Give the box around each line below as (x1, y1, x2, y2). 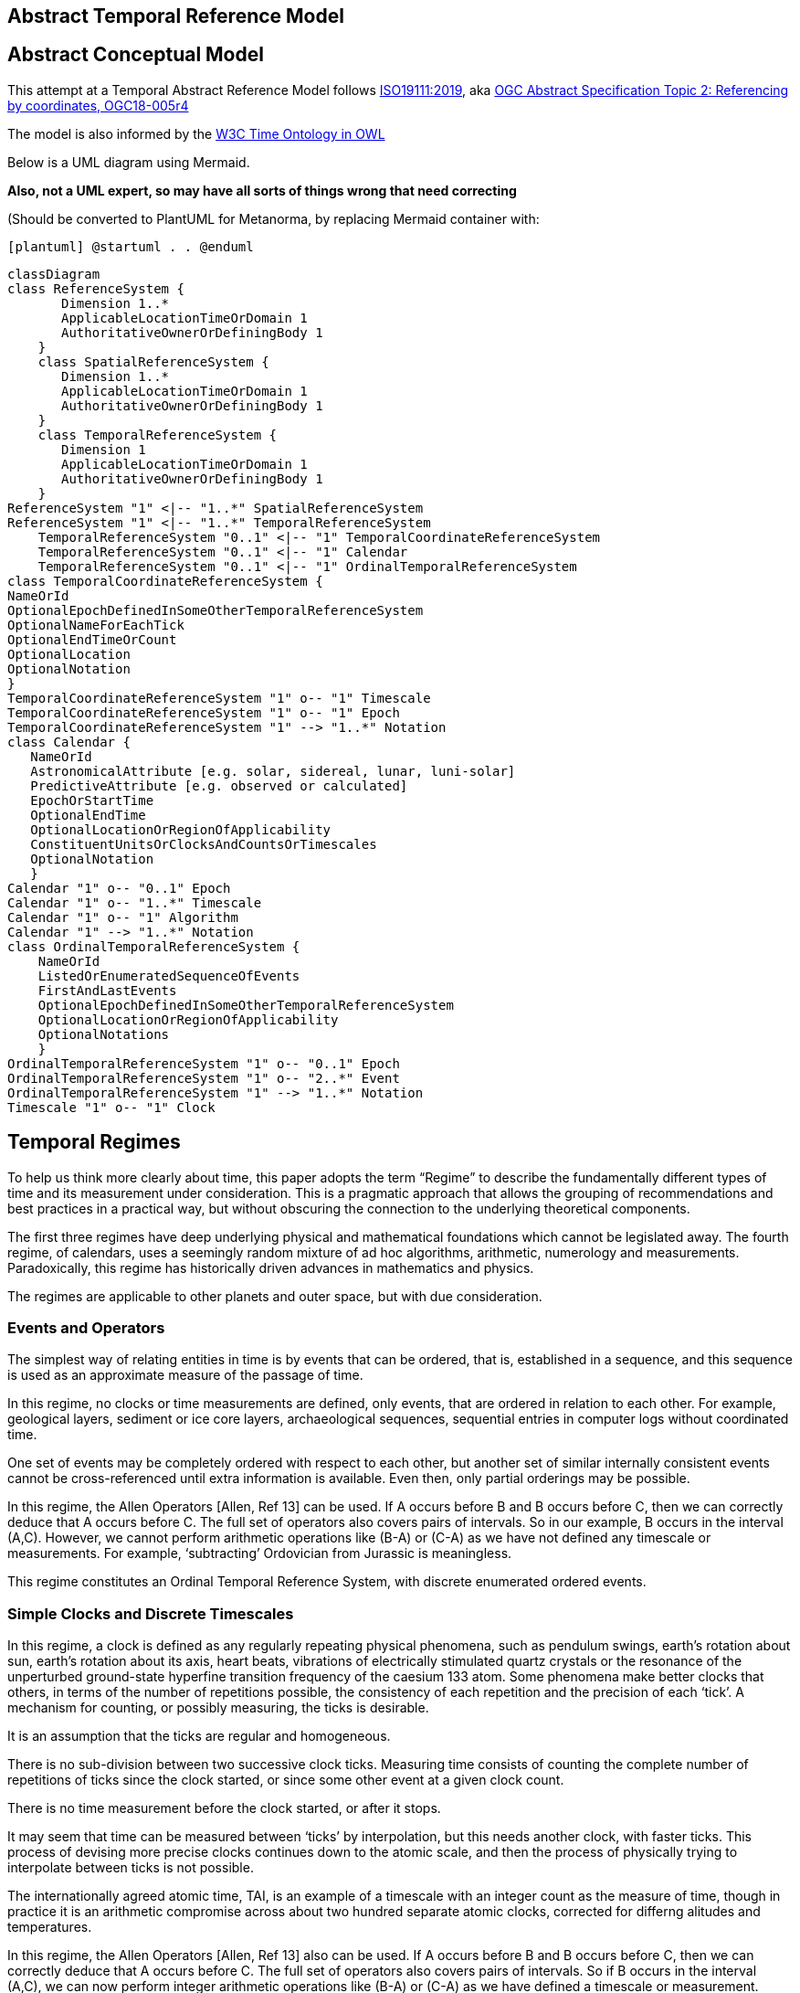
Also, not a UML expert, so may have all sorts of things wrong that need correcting (7, 182, 517, 198)
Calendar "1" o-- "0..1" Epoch (7, 880, 231, 896)
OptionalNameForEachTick (7, 617, 184, 632)
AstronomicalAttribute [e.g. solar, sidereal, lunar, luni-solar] (30, 763, 516, 779)
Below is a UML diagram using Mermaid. (7, 154, 250, 170)
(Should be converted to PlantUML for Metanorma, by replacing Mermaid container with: (7, 210, 540, 227)
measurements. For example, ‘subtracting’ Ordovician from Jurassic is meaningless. (7, 1545, 512, 1562)
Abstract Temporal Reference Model (7, 5, 344, 27)
